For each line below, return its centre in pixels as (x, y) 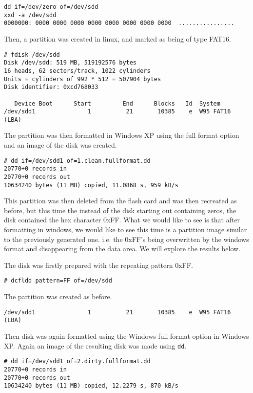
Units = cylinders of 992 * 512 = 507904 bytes (83, 79)
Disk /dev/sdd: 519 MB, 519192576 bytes (70, 63)
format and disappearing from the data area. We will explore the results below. (122, 249)
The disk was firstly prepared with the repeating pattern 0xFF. (98, 265)
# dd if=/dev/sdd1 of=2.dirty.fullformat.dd (77, 361)
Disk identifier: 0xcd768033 (51, 87)
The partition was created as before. (58, 296)
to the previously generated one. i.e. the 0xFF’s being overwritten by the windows (126, 239)
